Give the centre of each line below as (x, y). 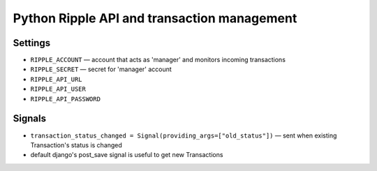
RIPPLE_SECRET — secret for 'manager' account (101, 69)
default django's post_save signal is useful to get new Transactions (127, 155)
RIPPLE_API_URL (57, 79)
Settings (32, 43)
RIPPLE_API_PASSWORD (66, 99)
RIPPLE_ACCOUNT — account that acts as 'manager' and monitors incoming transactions (158, 60)
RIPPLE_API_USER (58, 89)
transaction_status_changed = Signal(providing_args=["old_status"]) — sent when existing (184, 135)
